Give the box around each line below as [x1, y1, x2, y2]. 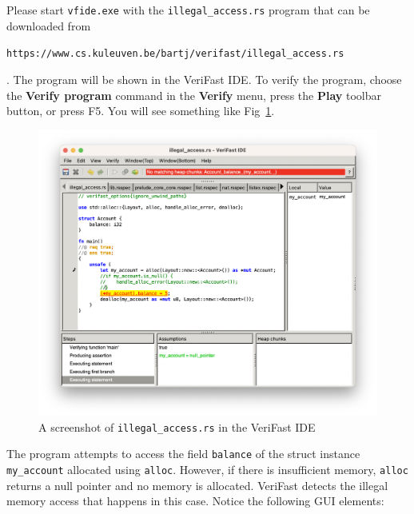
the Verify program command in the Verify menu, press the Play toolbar [6, 86, 381, 103]
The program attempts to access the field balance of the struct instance [6, 445, 360, 462]
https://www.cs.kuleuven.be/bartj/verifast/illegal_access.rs [6, 48, 344, 60]
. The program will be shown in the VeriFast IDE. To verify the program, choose [6, 70, 402, 87]
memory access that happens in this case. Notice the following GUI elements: [6, 492, 384, 509]
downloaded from [6, 17, 91, 34]
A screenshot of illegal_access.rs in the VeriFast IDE [38, 418, 316, 435]
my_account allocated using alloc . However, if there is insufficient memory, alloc [6, 460, 408, 477]
